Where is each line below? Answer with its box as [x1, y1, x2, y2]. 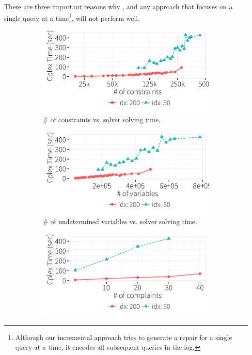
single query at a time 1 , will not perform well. [4, 11, 140, 23]
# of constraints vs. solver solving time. [43, 114, 161, 125]
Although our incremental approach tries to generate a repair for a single [15, 332, 232, 342]
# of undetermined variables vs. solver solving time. [43, 216, 197, 226]
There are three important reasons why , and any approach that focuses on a [4, 1, 233, 11]
